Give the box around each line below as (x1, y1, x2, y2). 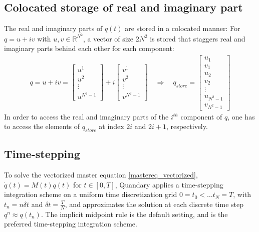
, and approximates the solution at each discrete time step (65, 198, 243, 209)
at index (99, 121, 124, 131)
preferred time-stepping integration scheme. (4, 218, 137, 229)
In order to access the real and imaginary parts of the (4, 111, 169, 121)
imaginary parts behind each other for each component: (4, 43, 174, 53)
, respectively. (166, 121, 208, 131)
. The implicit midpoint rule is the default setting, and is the (41, 208, 228, 219)
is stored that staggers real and (150, 33, 245, 43)
